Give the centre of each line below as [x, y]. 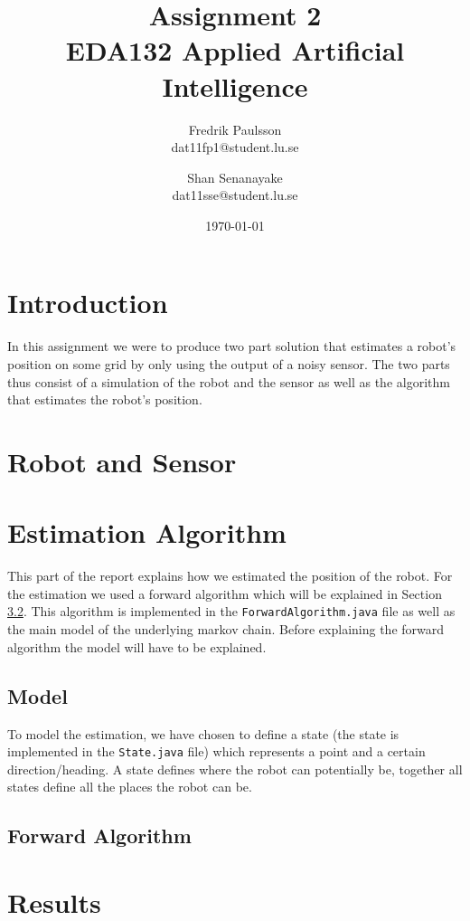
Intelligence [235, 85]
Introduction [88, 303]
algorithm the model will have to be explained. [137, 646]
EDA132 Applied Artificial [235, 50]
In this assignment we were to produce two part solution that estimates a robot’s [232, 346]
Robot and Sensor [122, 461]
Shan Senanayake [235, 177]
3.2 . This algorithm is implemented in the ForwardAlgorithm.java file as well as [231, 611]
